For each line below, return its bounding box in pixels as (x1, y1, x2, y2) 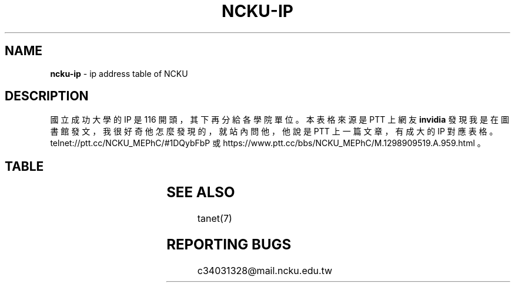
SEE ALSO (166, 184, 235, 201)
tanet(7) (197, 212, 232, 225)
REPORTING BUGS (166, 236, 292, 254)
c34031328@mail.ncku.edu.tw (197, 265, 333, 276)
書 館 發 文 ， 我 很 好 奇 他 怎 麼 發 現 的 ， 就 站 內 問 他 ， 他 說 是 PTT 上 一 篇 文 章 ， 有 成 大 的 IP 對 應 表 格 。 (50, 126, 498, 137)
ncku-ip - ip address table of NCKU (50, 68, 188, 79)
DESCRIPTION (5, 89, 89, 104)
